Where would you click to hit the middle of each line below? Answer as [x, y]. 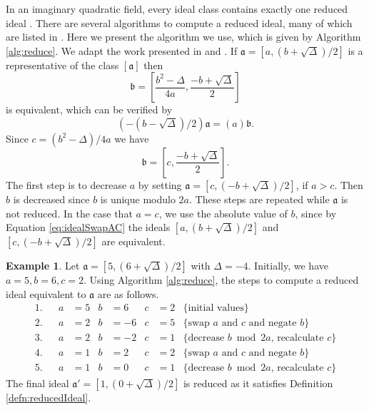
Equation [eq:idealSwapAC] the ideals [88, 227]
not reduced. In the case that [69, 213]
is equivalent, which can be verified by [89, 109]
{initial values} [216, 308]
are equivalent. [133, 241]
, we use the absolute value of [223, 213]
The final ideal [37, 383]
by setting [160, 184]
